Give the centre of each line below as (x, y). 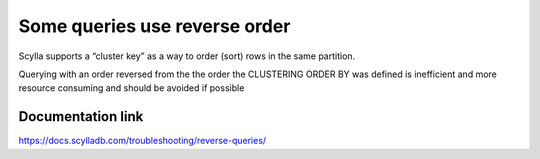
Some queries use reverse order (154, 26)
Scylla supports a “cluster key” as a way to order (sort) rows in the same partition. (187, 56)
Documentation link (81, 116)
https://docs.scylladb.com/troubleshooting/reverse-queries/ (142, 141)
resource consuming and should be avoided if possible (131, 88)
